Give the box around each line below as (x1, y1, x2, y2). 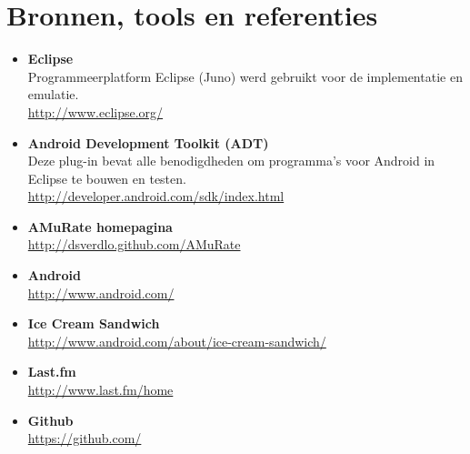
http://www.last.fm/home (27, 380, 174, 399)
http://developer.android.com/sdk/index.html (27, 187, 285, 206)
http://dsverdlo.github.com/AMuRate (27, 235, 241, 254)
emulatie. (27, 85, 79, 104)
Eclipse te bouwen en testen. (27, 168, 186, 187)
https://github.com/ (27, 429, 142, 448)
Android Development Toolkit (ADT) (27, 133, 269, 152)
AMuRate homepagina (27, 217, 173, 236)
